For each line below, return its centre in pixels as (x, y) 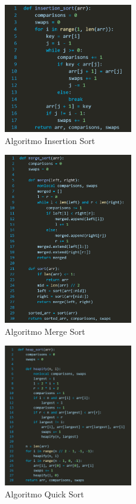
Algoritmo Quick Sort (44, 493)
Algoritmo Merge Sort (45, 331)
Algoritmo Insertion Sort (50, 140)
